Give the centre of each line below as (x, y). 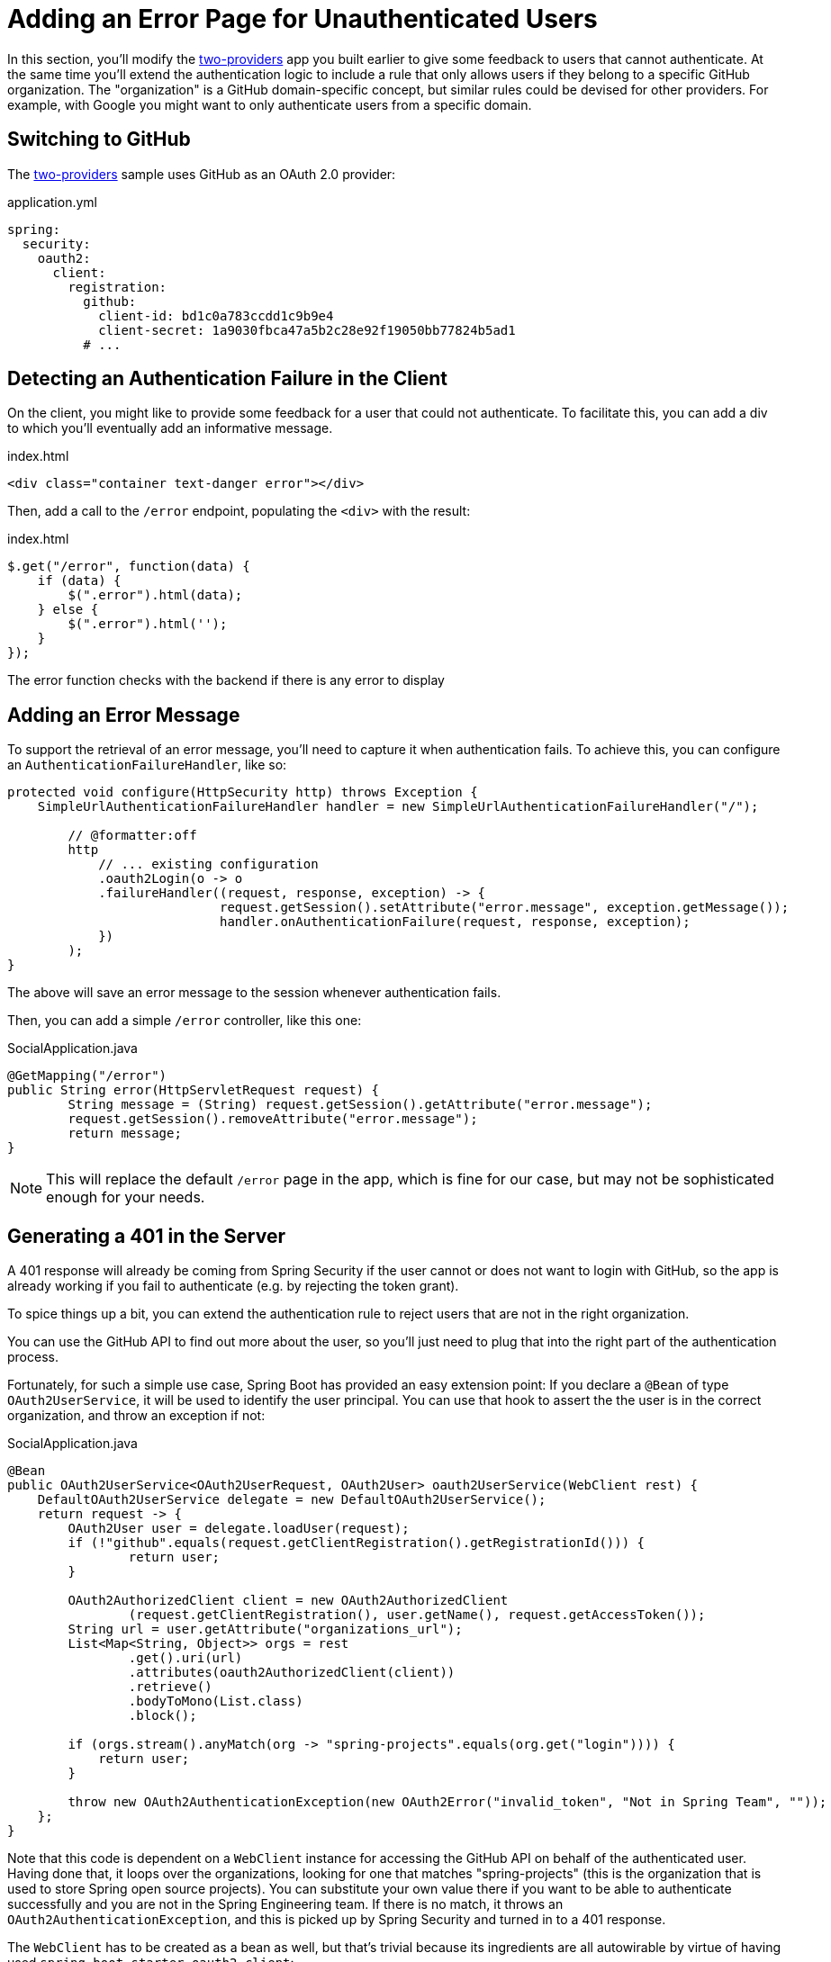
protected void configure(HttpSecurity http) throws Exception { (243, 792)
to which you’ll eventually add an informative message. (170, 428)
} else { (68, 610)
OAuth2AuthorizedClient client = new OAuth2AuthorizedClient (288, 1601)
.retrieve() (170, 1687)
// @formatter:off (132, 836)
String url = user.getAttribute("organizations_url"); (265, 1629)
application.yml (52, 202)
